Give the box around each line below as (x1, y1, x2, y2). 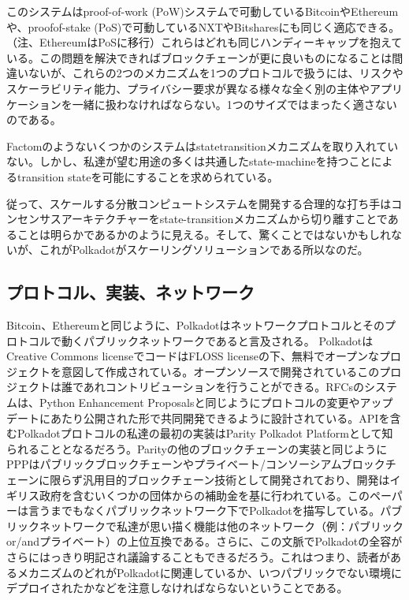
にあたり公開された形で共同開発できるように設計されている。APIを (39, 409, 390, 426)
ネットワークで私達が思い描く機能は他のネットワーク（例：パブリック (39, 517, 403, 534)
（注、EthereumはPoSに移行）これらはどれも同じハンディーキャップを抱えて (6, 34, 403, 50)
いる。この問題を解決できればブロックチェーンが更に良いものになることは (6, 49, 392, 65)
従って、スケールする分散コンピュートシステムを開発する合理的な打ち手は (6, 195, 392, 211)
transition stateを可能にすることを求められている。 (17, 168, 279, 184)
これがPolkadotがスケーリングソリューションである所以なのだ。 (39, 241, 369, 258)
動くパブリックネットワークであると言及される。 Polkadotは (61, 332, 374, 348)
